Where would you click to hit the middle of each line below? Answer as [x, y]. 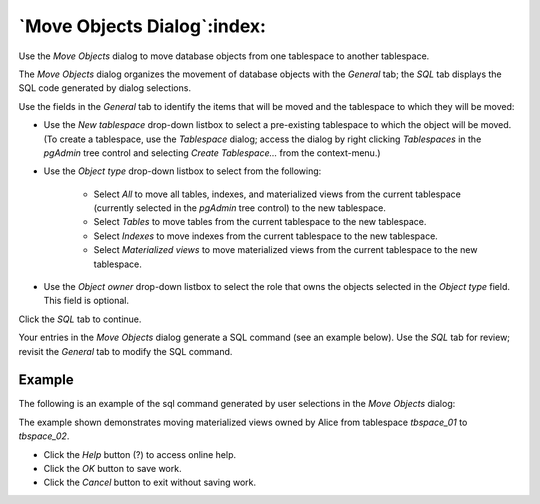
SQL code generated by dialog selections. [105, 88]
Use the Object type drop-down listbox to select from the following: [182, 171]
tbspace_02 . [44, 436]
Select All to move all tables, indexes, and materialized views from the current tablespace [277, 194]
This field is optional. [86, 301]
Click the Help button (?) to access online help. [140, 454]
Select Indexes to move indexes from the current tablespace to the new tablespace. [266, 236]
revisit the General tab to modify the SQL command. [125, 351]
